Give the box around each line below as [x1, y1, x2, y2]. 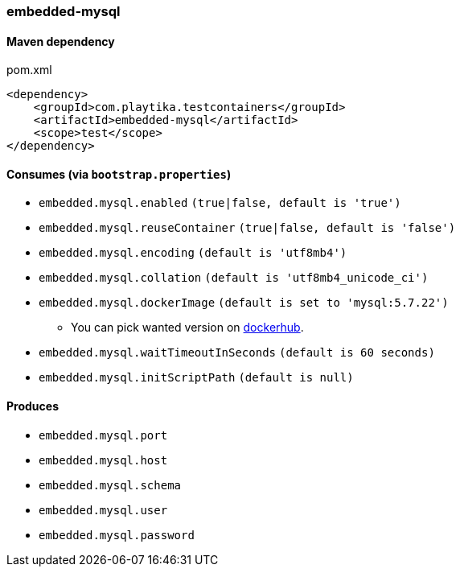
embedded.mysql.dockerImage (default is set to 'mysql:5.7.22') [39, 296, 449, 310]
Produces [6, 399, 59, 414]
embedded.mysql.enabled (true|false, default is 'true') [39, 196, 401, 210]
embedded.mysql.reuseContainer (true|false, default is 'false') [39, 221, 456, 235]
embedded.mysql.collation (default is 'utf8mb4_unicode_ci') [39, 271, 429, 285]
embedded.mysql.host [39, 453, 168, 467]
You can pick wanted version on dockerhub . [71, 320, 304, 335]
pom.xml [6, 63, 52, 77]
